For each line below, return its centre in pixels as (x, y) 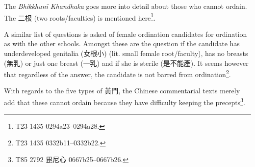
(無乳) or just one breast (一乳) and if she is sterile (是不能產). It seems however (126, 63)
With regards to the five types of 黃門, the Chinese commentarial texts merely (122, 91)
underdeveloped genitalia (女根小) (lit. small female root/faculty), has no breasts (126, 53)
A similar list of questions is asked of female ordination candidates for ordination (126, 34)
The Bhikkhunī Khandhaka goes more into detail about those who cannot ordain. (126, 6)
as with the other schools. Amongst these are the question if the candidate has (122, 43)
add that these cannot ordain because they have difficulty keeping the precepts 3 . (125, 101)
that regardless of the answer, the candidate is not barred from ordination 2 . (117, 73)
